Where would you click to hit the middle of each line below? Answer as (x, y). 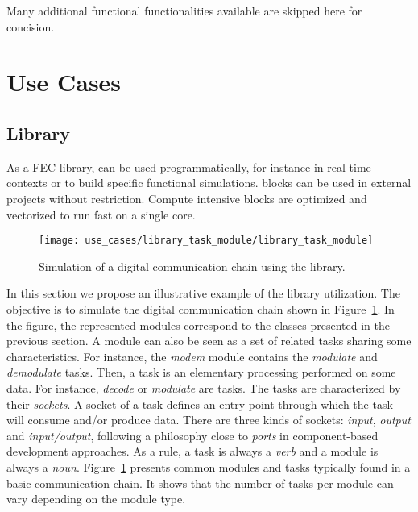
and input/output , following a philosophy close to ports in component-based (192, 435)
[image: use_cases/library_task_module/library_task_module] (206, 241)
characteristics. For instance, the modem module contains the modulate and (192, 356)
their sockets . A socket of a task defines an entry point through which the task (200, 404)
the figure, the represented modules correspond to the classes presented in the (198, 325)
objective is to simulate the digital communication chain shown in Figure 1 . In (201, 308)
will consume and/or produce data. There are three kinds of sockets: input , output (209, 420)
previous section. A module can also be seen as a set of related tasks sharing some (209, 341)
